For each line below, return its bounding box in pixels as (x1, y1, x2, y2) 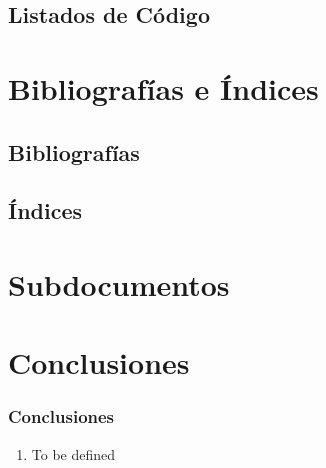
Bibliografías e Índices (8, 67, 319, 108)
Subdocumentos (8, 263, 230, 304)
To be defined (31, 443, 116, 464)
